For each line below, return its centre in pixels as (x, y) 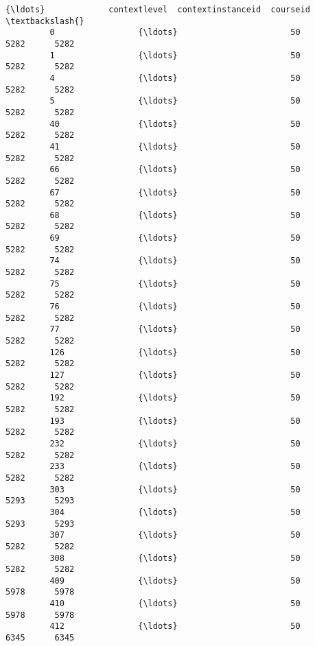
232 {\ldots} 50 (175, 443)
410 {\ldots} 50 (175, 604)
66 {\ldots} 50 (175, 170)
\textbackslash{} (45, 21)
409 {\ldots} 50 (175, 581)
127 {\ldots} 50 (175, 375)
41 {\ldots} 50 (175, 146)
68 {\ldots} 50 (175, 215)
